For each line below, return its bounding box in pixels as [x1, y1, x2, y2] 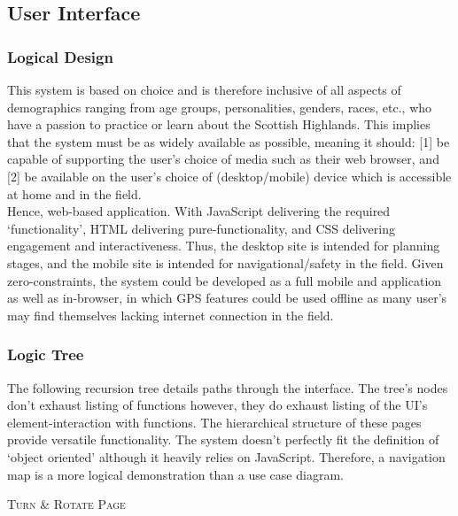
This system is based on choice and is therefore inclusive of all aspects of [7, 81, 401, 98]
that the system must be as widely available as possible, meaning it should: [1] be [7, 132, 450, 150]
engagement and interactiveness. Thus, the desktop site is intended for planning [7, 236, 440, 255]
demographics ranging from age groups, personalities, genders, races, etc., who [7, 97, 432, 116]
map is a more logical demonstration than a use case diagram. [7, 465, 344, 483]
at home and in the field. [7, 184, 142, 203]
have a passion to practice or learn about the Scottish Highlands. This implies [7, 115, 431, 134]
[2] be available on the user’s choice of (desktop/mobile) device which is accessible [7, 166, 452, 185]
